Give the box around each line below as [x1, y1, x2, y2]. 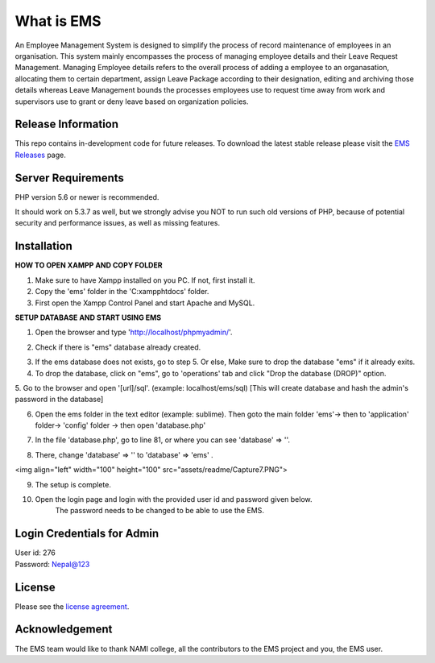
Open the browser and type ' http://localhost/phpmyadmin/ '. [35, 327, 233, 338]
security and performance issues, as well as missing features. [14, 218, 221, 228]
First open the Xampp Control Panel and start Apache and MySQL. [35, 298, 255, 308]
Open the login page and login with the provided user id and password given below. [35, 495, 313, 504]
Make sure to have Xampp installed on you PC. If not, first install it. [35, 275, 255, 285]
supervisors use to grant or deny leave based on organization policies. [14, 97, 249, 106]
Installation [14, 239, 72, 253]
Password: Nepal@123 [14, 559, 90, 569]
